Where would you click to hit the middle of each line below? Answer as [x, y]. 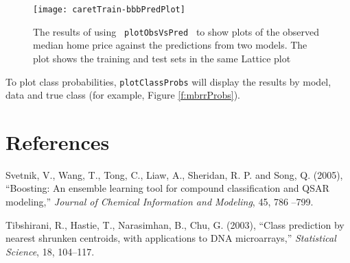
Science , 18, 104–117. [50, 251]
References [58, 141]
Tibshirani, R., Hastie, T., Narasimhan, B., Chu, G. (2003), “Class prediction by [175, 224]
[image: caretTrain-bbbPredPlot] [109, 10]
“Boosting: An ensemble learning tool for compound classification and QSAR [167, 188]
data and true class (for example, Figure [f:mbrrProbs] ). [123, 95]
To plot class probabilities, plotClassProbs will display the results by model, [168, 81]
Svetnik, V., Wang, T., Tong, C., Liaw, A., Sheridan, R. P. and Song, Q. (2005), [174, 174]
